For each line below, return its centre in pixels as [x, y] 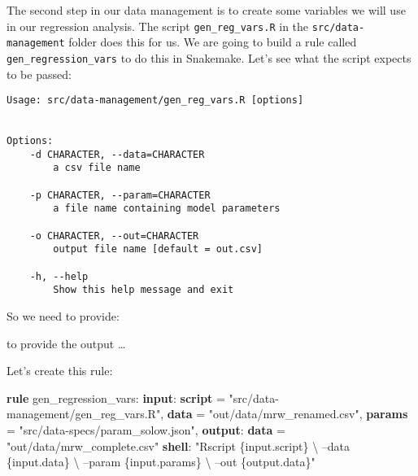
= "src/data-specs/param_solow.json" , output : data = [146, 429]
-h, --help [59, 276]
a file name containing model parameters [167, 209]
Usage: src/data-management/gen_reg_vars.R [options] [155, 100]
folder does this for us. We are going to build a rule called [213, 42]
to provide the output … [66, 343]
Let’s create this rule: [60, 371]
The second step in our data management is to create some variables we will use [206, 10]
